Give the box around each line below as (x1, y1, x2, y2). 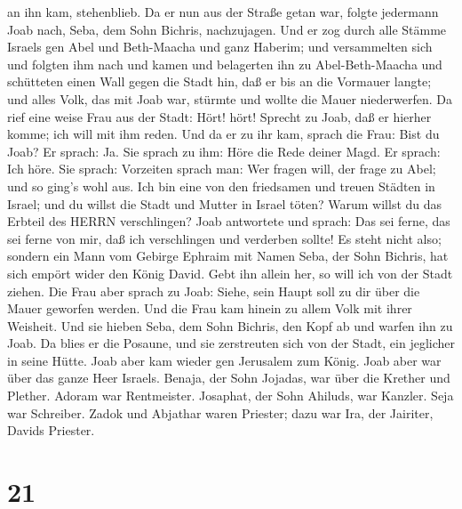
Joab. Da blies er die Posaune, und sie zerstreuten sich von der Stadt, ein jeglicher (7, 334, 455, 352)
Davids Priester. (7, 421, 95, 440)
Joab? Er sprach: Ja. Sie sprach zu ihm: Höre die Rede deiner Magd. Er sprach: (7, 141, 441, 160)
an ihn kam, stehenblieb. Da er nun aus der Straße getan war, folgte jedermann (7, 3, 439, 20)
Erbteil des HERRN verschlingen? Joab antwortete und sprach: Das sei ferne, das (7, 212, 450, 230)
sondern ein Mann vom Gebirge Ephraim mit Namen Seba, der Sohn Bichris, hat (7, 246, 449, 265)
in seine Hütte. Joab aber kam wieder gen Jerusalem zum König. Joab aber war (7, 351, 442, 369)
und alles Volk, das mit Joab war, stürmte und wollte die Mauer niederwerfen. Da (7, 89, 452, 108)
